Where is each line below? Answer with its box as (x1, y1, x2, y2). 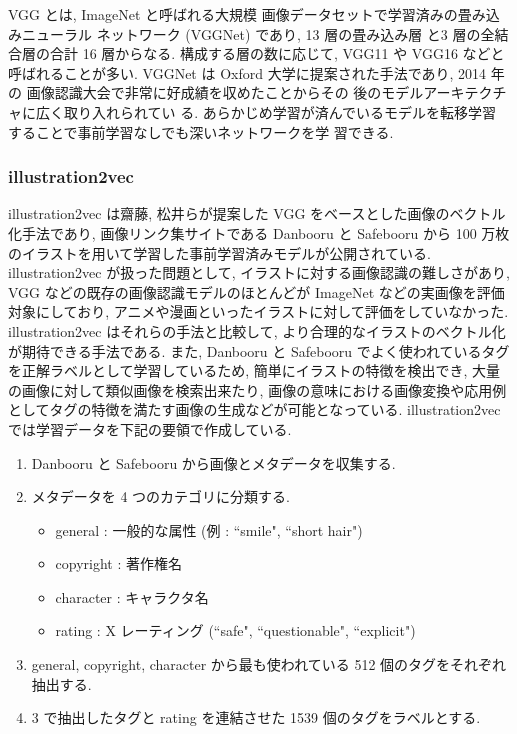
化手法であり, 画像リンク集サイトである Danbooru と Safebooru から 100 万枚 (8, 222, 510, 243)
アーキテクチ (423, 82, 507, 103)
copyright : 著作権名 (55, 553, 183, 574)
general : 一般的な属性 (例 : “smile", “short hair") (55, 519, 363, 540)
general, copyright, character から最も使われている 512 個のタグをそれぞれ (31, 654, 507, 675)
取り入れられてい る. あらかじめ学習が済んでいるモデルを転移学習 (63, 101, 497, 122)
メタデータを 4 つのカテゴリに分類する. (31, 486, 291, 507)
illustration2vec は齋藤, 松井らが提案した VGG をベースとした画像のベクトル (8, 203, 506, 224)
